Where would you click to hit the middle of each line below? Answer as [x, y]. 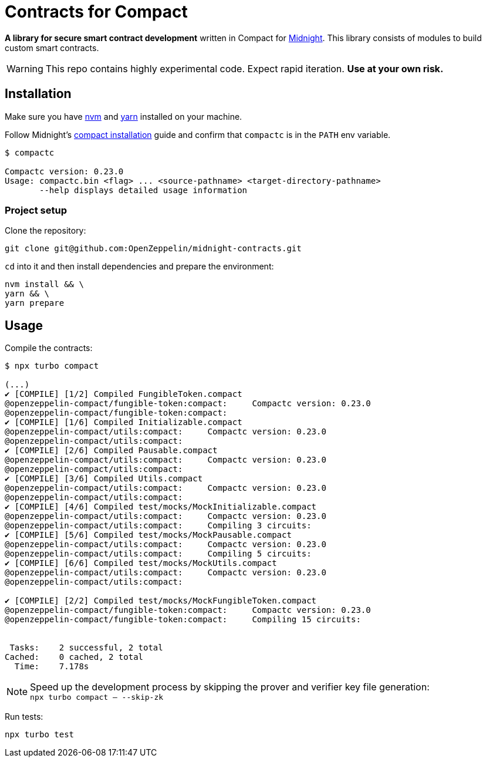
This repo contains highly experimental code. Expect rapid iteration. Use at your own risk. [244, 68]
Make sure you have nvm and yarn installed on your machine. [124, 116]
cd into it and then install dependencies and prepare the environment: [139, 267]
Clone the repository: [45, 231]
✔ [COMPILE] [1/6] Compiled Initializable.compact [124, 422]
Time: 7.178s [52, 667]
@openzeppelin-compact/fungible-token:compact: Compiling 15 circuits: [183, 620]
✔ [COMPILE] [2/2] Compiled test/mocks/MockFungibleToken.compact [161, 601]
